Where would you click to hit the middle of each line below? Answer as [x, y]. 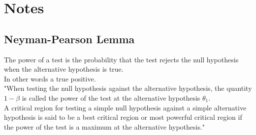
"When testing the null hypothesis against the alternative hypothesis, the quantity [128, 88]
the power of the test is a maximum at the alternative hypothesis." [105, 126]
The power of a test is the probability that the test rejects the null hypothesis [121, 59]
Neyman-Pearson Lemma [69, 39]
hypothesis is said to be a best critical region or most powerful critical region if [123, 117]
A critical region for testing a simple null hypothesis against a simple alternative [125, 107]
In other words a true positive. [50, 78]
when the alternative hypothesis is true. [64, 69]
